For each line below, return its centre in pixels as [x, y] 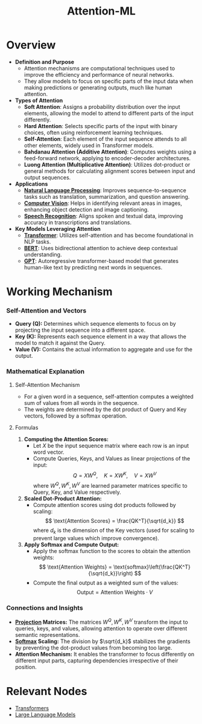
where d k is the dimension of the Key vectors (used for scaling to [114, 531]
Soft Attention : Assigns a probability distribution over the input [102, 106]
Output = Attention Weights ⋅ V [115, 592]
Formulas [27, 427]
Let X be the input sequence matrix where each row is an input [111, 445]
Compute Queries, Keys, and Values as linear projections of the [112, 458]
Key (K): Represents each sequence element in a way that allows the [101, 337]
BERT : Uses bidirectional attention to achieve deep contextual [101, 248]
